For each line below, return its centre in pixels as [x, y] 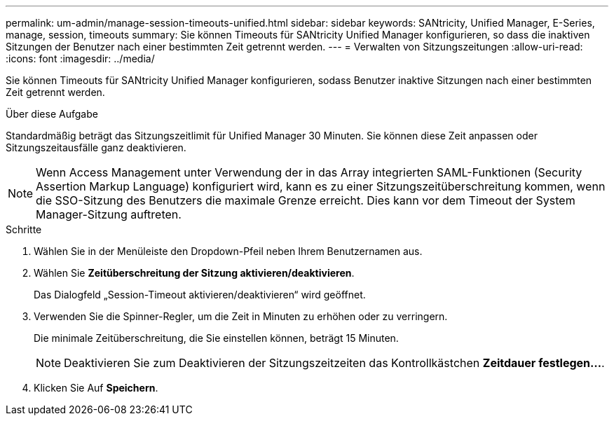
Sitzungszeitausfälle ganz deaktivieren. [96, 147]
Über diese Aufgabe [52, 114]
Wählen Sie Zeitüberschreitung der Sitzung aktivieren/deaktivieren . [194, 273]
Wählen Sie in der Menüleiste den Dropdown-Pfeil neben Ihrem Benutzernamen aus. [228, 251]
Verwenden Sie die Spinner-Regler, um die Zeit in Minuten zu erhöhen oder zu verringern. [241, 316]
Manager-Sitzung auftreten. [109, 214]
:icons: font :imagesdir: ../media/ [80, 58]
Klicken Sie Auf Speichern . [96, 388]
